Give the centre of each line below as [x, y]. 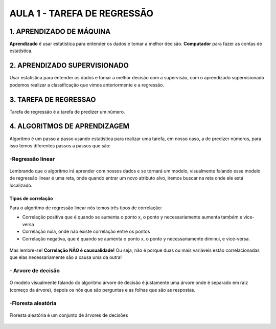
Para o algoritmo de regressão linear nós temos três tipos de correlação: [86, 208]
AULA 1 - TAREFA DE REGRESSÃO [81, 13]
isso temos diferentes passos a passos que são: [60, 145]
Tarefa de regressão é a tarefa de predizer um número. [67, 112]
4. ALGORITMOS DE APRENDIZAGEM [70, 126]
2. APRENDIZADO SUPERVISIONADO [69, 66]
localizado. [21, 185]
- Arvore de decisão [34, 271]
